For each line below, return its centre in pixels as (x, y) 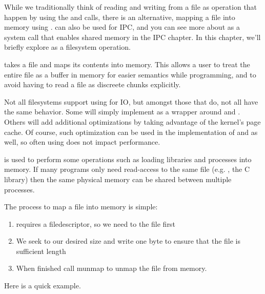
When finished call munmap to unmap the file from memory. (111, 268)
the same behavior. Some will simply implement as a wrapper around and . (122, 112)
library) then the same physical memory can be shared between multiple (118, 179)
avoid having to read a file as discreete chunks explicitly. (93, 84)
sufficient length (41, 251)
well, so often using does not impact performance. (82, 142)
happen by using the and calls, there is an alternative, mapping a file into (120, 17)
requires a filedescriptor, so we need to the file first (96, 223)
